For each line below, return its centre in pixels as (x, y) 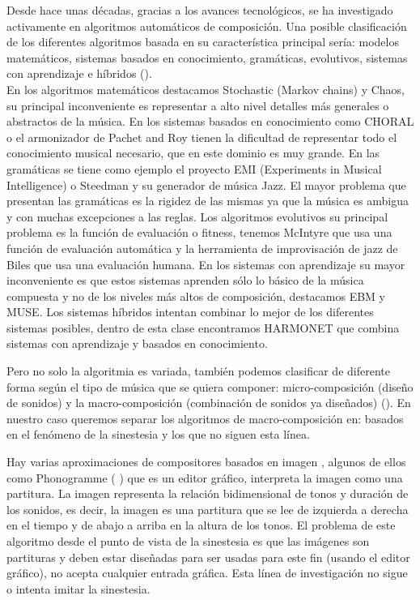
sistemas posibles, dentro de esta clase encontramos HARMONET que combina (203, 327)
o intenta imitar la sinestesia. (78, 588)
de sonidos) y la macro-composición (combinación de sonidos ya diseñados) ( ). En (209, 403)
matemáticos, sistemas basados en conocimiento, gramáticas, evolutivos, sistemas (207, 57)
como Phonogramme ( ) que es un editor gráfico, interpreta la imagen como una (205, 477)
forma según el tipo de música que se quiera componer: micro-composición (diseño (210, 386)
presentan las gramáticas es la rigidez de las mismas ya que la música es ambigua (208, 201)
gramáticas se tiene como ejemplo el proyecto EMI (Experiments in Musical (194, 168)
